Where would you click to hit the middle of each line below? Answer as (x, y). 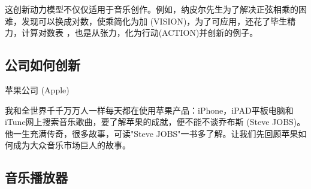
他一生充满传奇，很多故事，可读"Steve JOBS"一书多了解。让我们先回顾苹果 (152, 133)
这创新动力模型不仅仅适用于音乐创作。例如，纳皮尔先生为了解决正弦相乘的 (152, 9)
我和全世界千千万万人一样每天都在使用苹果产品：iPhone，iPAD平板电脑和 (149, 110)
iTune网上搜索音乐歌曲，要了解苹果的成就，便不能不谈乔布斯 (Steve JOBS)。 (155, 122)
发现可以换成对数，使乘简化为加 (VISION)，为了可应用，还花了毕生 (154, 21)
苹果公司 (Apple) (37, 89)
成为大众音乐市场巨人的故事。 (72, 145)
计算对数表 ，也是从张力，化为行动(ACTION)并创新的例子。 (140, 33)
